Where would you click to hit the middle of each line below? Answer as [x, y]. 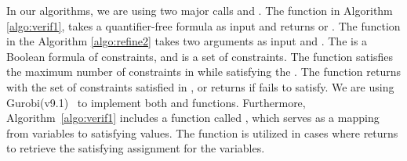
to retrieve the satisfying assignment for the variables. [136, 148]
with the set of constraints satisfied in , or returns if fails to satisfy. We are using [200, 86]
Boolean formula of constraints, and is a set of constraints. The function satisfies [200, 56]
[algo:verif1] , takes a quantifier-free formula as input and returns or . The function [203, 25]
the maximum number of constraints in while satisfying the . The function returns [204, 72]
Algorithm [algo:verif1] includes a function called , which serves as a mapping [193, 118]
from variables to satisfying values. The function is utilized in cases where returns [202, 132]
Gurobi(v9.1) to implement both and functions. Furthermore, [156, 102]
